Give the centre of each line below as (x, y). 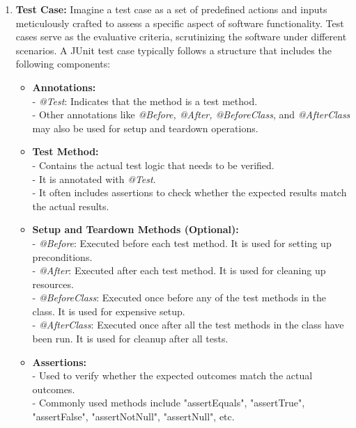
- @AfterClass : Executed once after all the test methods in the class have (188, 325)
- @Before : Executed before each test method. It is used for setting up (182, 243)
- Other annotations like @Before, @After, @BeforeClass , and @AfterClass (191, 114)
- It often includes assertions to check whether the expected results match (189, 192)
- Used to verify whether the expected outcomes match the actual (172, 375)
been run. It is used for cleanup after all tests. (130, 339)
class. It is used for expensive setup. (109, 311)
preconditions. (62, 256)
